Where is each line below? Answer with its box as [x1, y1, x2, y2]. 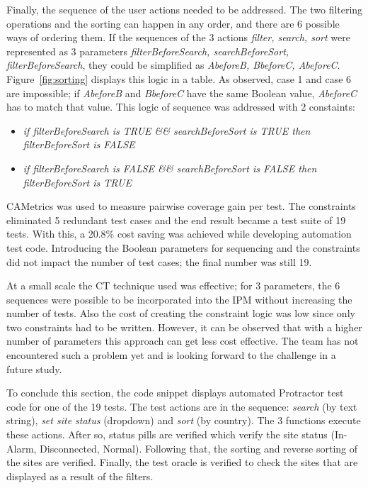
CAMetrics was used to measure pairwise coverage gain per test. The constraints [6, 199, 356, 213]
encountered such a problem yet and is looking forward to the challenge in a [6, 348, 336, 362]
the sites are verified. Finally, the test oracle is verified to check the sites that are [6, 455, 358, 470]
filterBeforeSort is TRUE [23, 174, 132, 189]
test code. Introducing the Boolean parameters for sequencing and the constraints [6, 240, 360, 255]
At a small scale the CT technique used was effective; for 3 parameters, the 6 [6, 278, 340, 293]
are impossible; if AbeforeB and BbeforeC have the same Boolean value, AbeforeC [6, 85, 357, 100]
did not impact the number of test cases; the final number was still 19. [6, 254, 312, 269]
